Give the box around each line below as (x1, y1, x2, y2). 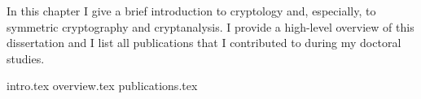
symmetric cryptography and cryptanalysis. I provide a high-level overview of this (7, 18, 414, 35)
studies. (7, 49, 45, 67)
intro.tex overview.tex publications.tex (7, 77, 198, 94)
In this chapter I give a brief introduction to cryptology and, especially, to (7, 2, 376, 19)
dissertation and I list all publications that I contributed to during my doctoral (7, 34, 401, 51)
